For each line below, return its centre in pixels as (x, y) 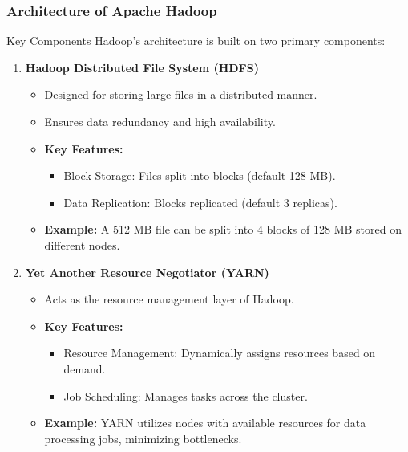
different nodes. (82, 244)
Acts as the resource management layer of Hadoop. (169, 299)
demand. (85, 368)
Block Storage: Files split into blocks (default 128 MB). (200, 175)
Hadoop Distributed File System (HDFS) (142, 67)
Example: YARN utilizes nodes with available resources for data (205, 423)
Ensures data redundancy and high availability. (160, 121)
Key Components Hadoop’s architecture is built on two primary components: (196, 41)
